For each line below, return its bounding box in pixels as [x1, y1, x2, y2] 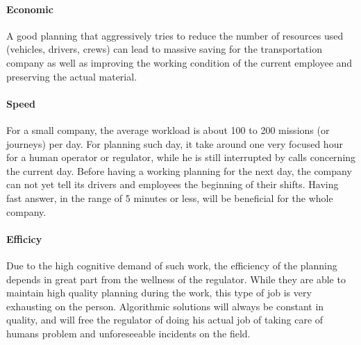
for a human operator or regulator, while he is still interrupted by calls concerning [6, 150, 356, 165]
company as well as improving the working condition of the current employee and [6, 55, 353, 69]
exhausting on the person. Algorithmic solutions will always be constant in [6, 298, 324, 313]
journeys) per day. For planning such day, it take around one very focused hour [6, 136, 343, 151]
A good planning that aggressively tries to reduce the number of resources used [6, 28, 344, 42]
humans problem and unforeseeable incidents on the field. [6, 326, 251, 340]
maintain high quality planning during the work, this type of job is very [6, 285, 312, 300]
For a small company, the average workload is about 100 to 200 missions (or [6, 122, 330, 137]
